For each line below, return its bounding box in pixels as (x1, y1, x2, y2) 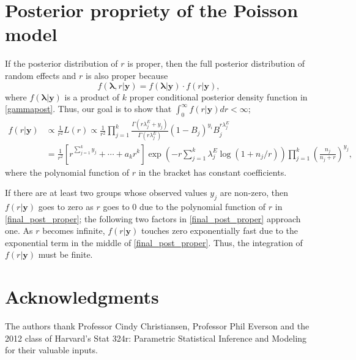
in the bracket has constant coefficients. (138, 165, 287, 178)
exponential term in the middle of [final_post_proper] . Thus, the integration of (5, 236, 303, 249)
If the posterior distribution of (5, 57, 118, 70)
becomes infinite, (42, 224, 105, 237)
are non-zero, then (220, 186, 288, 199)
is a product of (64, 90, 120, 103)
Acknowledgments (5, 284, 159, 309)
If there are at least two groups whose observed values (5, 186, 207, 199)
